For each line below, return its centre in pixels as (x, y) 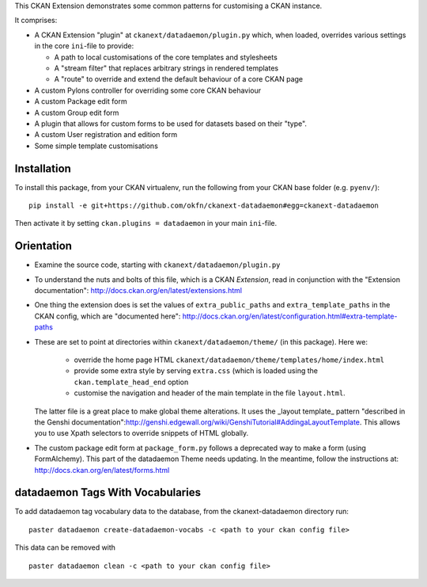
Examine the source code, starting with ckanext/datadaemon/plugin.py (157, 265)
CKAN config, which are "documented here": (108, 316)
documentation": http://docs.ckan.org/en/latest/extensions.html (138, 291)
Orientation (43, 246)
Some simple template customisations (96, 146)
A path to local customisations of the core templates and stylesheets (166, 57)
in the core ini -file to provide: (84, 46)
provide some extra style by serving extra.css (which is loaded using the (196, 371)
